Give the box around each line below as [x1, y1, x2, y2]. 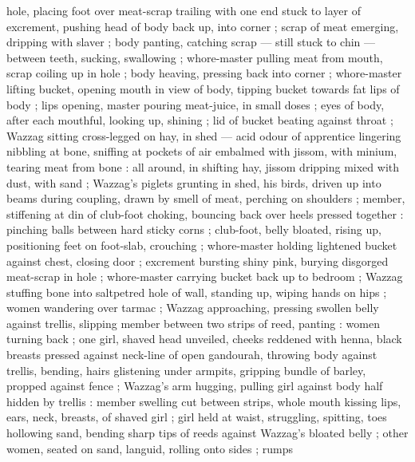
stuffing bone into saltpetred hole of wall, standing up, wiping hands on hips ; [6, 283, 387, 300]
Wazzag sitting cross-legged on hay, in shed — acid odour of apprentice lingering [6, 127, 401, 144]
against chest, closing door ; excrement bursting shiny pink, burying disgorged [6, 252, 389, 269]
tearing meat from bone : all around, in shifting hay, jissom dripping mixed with [6, 158, 400, 175]
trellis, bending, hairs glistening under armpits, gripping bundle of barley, [6, 361, 366, 378]
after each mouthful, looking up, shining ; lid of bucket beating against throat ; [6, 112, 393, 128]
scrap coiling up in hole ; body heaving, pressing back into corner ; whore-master [6, 65, 402, 81]
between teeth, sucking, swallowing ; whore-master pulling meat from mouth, [6, 49, 383, 65]
